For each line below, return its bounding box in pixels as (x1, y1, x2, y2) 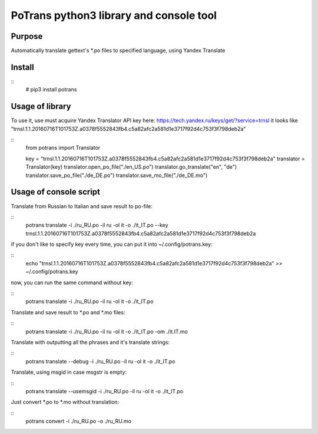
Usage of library (11, 101, 71, 111)
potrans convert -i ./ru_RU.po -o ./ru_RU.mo (25, 417, 132, 425)
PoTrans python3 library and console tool (11, 9, 217, 22)
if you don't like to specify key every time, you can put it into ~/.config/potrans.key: (11, 241, 213, 248)
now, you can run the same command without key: (11, 279, 134, 286)
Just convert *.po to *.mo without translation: (11, 399, 120, 406)
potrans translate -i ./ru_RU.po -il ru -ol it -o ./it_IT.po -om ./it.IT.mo (25, 328, 188, 335)
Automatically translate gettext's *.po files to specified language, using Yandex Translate (11, 47, 226, 54)
